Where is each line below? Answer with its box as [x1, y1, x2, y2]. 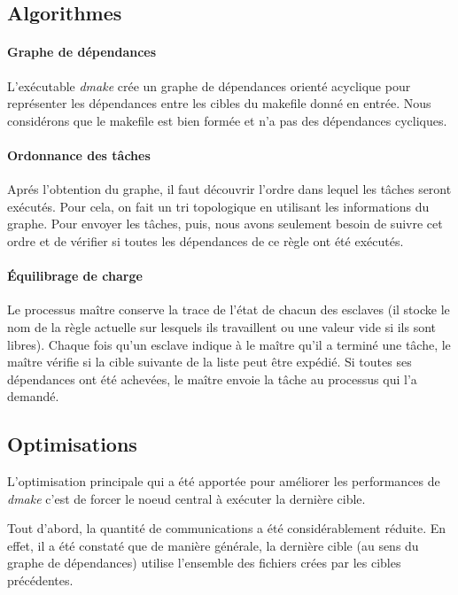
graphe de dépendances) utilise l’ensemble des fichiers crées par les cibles [7, 553, 401, 572]
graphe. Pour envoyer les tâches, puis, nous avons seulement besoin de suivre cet [7, 214, 443, 233]
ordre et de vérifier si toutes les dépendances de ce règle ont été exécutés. [7, 231, 404, 250]
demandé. [7, 387, 59, 406]
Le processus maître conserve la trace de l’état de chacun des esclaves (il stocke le [7, 300, 450, 319]
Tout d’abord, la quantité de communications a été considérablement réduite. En [7, 519, 446, 537]
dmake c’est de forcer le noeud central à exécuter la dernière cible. [7, 489, 366, 507]
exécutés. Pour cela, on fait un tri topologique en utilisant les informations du [7, 197, 430, 215]
